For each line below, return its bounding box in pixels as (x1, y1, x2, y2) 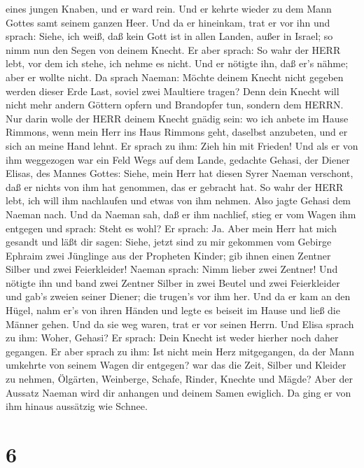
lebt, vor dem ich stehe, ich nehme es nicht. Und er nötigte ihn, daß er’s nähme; (6, 56, 349, 71)
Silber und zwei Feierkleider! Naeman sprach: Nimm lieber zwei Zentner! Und (6, 262, 338, 276)
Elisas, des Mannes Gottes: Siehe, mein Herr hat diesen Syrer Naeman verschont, (6, 166, 353, 180)
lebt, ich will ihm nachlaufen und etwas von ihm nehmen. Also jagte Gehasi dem (6, 193, 351, 208)
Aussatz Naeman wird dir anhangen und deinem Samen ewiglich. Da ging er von (6, 385, 351, 399)
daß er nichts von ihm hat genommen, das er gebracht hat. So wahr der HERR (6, 179, 344, 194)
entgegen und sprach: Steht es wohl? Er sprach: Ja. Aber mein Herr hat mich (6, 220, 337, 235)
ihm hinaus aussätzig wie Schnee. (6, 399, 148, 413)
